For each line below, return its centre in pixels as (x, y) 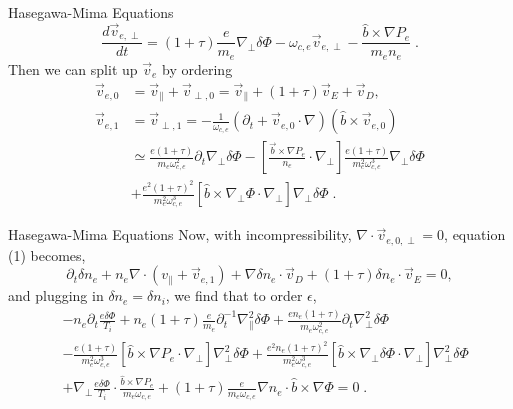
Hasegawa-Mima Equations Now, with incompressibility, (180, 234)
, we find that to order (234, 295)
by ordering (197, 68)
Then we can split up (73, 68)
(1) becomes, (47, 254)
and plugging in (56, 295)
